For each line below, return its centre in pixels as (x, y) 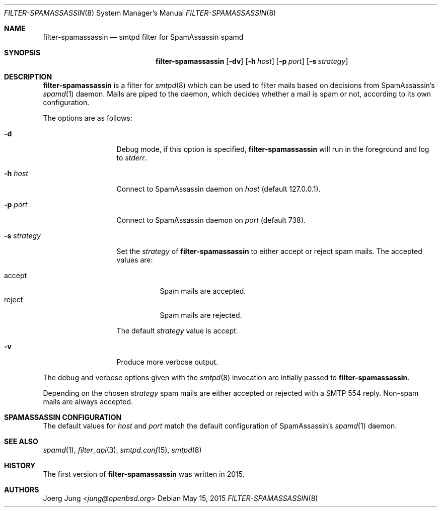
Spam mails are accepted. (203, 291)
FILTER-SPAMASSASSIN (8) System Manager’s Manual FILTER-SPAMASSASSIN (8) (140, 13)
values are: (135, 260)
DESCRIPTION (28, 77)
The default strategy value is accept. (177, 331)
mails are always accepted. (88, 402)
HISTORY (20, 465)
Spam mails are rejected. (201, 315)
